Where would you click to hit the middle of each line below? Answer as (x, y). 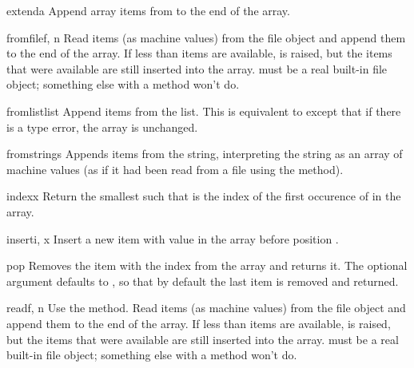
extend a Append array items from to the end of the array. (148, 10)
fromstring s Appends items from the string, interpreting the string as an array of (205, 154)
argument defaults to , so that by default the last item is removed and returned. (203, 281)
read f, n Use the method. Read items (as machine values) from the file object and (206, 308)
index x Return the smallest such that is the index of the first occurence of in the (204, 196)
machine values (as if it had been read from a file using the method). (175, 169)
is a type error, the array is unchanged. (102, 127)
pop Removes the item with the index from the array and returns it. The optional (207, 265)
